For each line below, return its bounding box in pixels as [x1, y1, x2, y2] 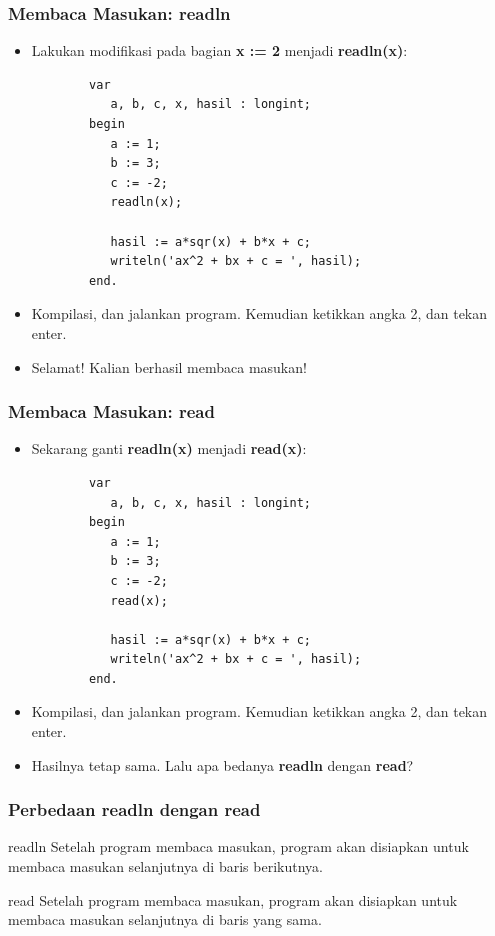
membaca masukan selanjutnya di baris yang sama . [8, 909, 322, 930]
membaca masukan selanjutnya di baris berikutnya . [8, 856, 323, 877]
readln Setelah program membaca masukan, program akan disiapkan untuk [8, 836, 469, 857]
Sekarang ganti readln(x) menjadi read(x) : [31, 438, 307, 459]
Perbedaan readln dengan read [8, 797, 261, 822]
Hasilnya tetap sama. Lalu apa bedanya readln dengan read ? [31, 754, 414, 775]
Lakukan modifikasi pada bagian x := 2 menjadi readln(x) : [31, 40, 408, 61]
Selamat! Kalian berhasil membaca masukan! [31, 356, 307, 377]
